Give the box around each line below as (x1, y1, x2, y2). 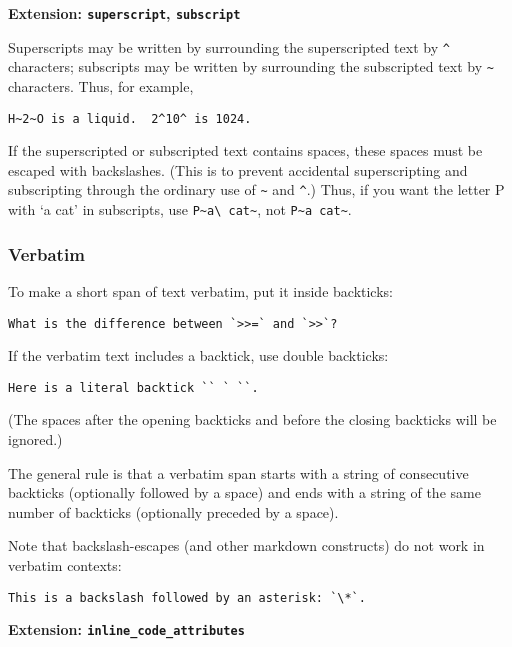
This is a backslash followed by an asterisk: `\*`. (8, 590, 366, 605)
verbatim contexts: (8, 555, 122, 575)
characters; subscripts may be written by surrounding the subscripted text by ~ (8, 56, 494, 77)
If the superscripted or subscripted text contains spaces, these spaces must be (8, 140, 483, 161)
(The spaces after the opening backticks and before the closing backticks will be (8, 409, 497, 430)
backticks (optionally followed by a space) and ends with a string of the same (8, 482, 481, 503)
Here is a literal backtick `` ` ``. (8, 380, 259, 395)
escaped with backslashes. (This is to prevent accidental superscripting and (8, 159, 468, 180)
